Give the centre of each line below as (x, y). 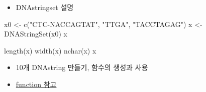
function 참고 (36, 84)
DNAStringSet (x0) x (36, 34)
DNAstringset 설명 (45, 7)
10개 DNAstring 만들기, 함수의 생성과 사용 (82, 67)
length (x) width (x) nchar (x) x (50, 50)
